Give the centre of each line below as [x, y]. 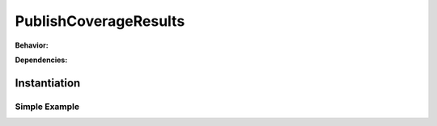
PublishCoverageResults [100, 21]
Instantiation [48, 83]
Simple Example [47, 107]
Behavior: [32, 45]
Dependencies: [41, 60]
